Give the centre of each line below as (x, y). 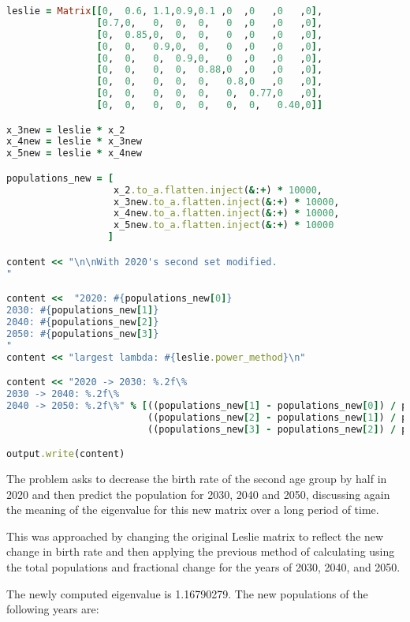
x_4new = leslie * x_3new (74, 142)
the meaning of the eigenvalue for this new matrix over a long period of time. (193, 510)
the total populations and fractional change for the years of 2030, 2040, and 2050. (203, 566)
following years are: (53, 609)
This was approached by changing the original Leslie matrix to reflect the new (195, 536)
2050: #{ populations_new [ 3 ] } (83, 333)
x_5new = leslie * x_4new (74, 154)
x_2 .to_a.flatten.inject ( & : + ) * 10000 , (218, 190)
